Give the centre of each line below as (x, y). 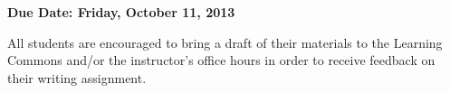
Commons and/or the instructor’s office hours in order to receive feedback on (221, 60)
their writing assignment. (77, 77)
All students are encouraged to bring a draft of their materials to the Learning (225, 42)
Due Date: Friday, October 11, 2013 (121, 12)
